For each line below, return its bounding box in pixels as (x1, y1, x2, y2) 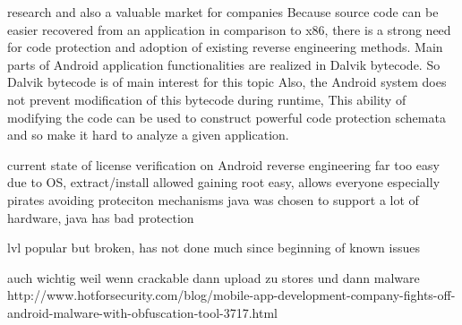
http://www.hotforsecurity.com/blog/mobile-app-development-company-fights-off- (7, 286, 456, 304)
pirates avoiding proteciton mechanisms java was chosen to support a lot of (7, 190, 419, 209)
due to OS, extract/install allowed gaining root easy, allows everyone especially (7, 173, 441, 192)
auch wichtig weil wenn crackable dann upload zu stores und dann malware (7, 268, 420, 287)
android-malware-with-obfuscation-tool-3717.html (7, 303, 278, 321)
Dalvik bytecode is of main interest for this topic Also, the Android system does (7, 73, 447, 91)
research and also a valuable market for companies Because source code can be (7, 3, 439, 21)
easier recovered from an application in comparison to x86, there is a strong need (7, 20, 451, 38)
